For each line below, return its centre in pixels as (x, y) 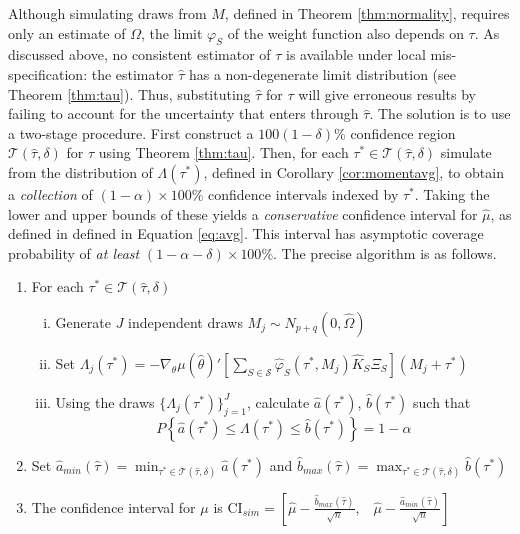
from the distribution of (80, 171)
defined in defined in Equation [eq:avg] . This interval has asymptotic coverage (246, 233)
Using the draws (105, 401)
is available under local (356, 54)
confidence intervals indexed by (303, 193)
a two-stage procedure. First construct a (131, 132)
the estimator (132, 73)
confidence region (403, 132)
